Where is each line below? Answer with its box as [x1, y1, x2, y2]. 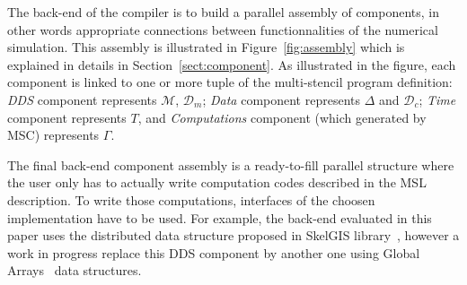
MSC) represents [7, 125, 100, 144]
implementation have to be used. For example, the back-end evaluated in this [7, 208, 432, 227]
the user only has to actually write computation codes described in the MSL [7, 173, 427, 192]
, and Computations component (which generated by [137, 108, 427, 126]
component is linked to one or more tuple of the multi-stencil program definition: [7, 73, 453, 91]
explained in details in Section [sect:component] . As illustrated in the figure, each [7, 55, 456, 73]
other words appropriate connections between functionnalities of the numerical [7, 20, 438, 39]
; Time [419, 90, 456, 108]
